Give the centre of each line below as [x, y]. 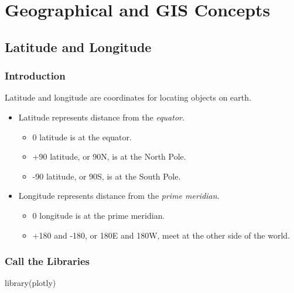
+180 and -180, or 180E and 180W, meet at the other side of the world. [161, 235]
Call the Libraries [47, 261]
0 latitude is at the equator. [82, 137]
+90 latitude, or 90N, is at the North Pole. [109, 156]
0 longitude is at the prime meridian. [99, 215]
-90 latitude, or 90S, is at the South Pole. [107, 176]
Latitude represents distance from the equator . [101, 117]
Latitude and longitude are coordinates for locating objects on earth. [128, 97]
